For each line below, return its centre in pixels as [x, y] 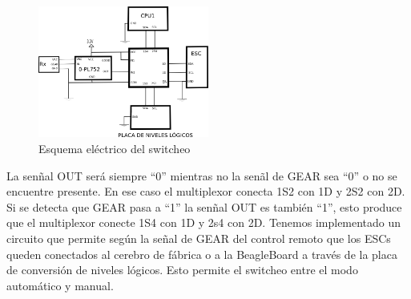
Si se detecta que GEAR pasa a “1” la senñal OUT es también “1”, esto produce [204, 206]
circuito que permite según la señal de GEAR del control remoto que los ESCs [199, 238]
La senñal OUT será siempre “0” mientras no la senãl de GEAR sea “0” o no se [202, 175]
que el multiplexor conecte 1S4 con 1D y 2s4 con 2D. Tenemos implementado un [204, 222]
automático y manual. [60, 285]
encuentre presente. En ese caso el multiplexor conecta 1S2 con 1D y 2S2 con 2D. [206, 191]
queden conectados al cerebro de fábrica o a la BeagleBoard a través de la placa [202, 254]
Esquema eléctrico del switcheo [115, 149]
